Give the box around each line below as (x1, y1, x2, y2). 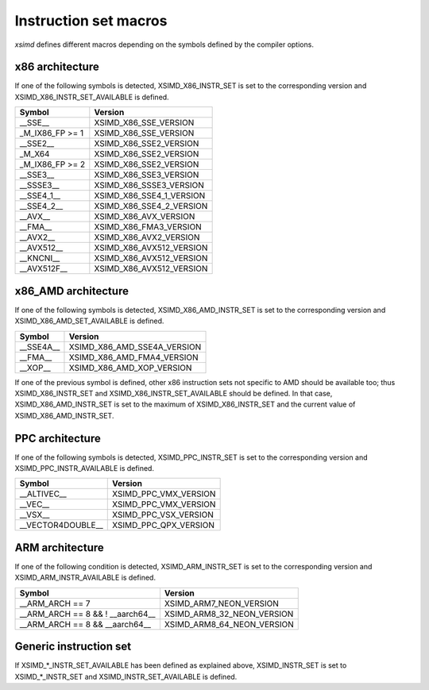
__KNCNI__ (19, 252, 60, 264)
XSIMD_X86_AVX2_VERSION (94, 232, 200, 243)
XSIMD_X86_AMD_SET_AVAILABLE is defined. (14, 316, 164, 326)
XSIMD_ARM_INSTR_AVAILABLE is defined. (14, 572, 157, 583)
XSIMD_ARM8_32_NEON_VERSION (164, 608, 294, 619)
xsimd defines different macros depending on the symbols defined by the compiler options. (14, 40, 314, 49)
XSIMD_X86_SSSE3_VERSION (94, 179, 204, 191)
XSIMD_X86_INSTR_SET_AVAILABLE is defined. (14, 92, 170, 102)
